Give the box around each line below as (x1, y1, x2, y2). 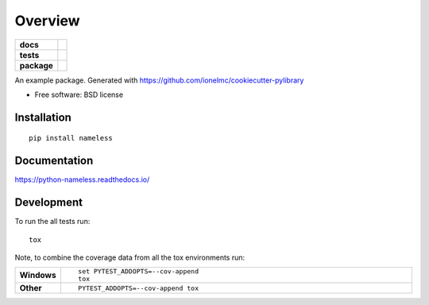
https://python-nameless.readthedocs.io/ (14, 175, 150, 184)
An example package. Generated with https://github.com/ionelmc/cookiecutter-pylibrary (14, 75, 304, 85)
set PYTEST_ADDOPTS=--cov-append (78, 267, 199, 276)
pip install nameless (29, 133, 113, 143)
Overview (14, 12, 80, 29)
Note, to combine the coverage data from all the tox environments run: (14, 253, 245, 262)
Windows (19, 270, 56, 281)
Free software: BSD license (34, 90, 123, 99)
